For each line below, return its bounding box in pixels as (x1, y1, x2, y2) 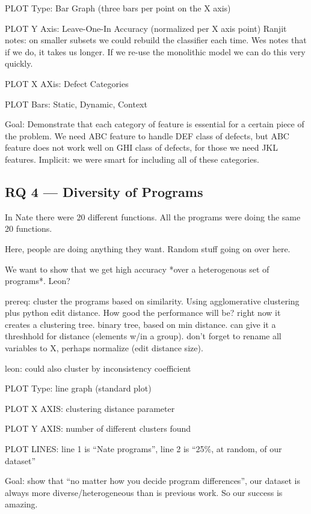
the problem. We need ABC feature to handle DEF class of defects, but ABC (5, 129, 289, 142)
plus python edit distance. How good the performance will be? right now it (5, 306, 281, 319)
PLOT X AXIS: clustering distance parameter (5, 402, 175, 414)
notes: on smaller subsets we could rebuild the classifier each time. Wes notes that (5, 34, 307, 46)
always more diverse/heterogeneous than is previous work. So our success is (5, 486, 283, 498)
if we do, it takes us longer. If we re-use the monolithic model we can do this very (5, 45, 306, 58)
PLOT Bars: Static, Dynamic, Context (5, 97, 147, 110)
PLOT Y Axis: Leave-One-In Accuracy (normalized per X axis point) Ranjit (5, 22, 287, 34)
